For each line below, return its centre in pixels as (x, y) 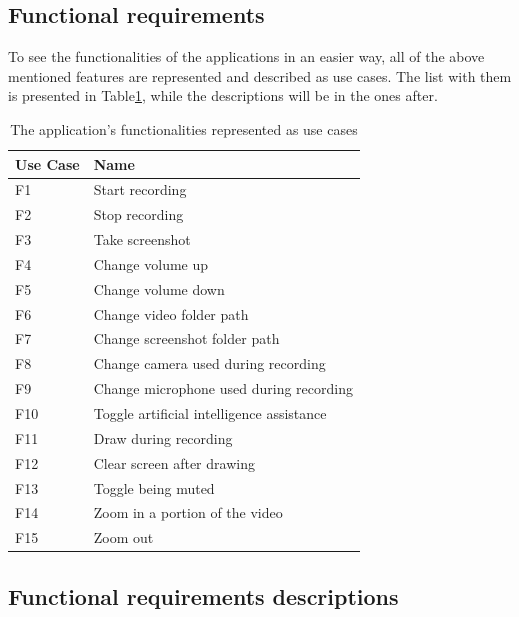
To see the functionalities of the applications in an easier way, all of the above (246, 56)
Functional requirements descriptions (203, 595)
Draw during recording (163, 437)
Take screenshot (142, 239)
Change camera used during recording (209, 363)
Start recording (140, 189)
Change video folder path (171, 313)
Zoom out (123, 537)
